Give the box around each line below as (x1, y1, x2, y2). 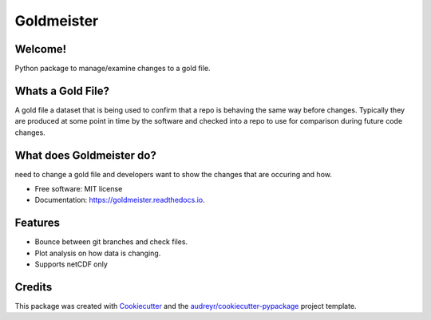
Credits (14, 280, 53, 294)
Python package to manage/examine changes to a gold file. (14, 64, 211, 73)
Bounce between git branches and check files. (34, 237, 188, 247)
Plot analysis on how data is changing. (34, 248, 161, 258)
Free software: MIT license (34, 184, 123, 194)
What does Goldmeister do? (14, 148, 157, 162)
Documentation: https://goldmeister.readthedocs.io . (34, 196, 205, 205)
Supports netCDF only (34, 259, 108, 269)
